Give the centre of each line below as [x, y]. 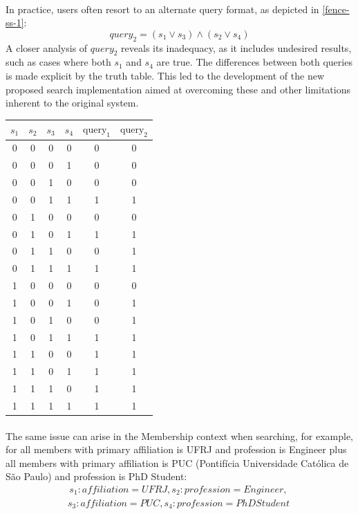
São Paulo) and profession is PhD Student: [96, 476]
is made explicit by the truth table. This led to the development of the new [165, 75]
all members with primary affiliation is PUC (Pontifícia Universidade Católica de [177, 462]
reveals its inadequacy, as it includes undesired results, [236, 47]
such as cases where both [58, 62]
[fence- [336, 9]
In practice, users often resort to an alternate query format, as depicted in [162, 9]
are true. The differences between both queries [254, 62]
